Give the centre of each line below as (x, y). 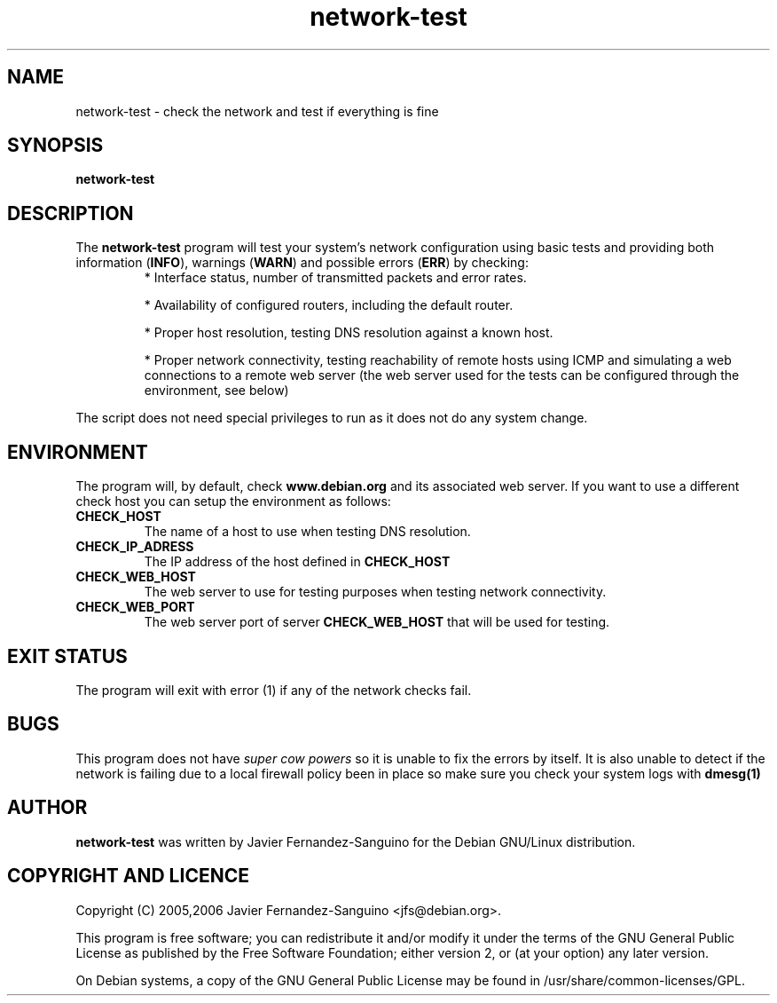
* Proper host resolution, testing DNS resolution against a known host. (349, 333)
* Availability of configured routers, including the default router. (329, 305)
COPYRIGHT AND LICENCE (128, 876)
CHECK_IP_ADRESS (135, 547)
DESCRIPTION (71, 213)
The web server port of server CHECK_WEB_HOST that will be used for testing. (377, 622)
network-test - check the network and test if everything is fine (257, 111)
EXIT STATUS (67, 656)
